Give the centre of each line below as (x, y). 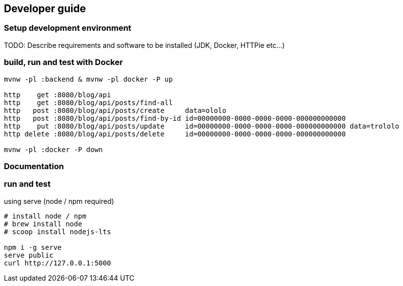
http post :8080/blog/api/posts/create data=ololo (115, 110)
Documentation (34, 166)
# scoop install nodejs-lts (58, 231)
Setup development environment (68, 28)
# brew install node (43, 224)
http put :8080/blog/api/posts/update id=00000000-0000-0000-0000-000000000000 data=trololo (202, 126)
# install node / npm (45, 216)
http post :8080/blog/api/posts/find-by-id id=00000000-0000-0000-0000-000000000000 (175, 118)
